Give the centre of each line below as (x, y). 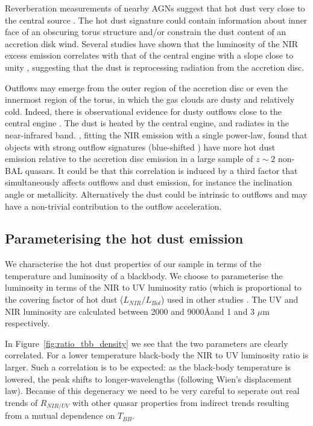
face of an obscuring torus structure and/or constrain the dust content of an (146, 32)
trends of (21, 402)
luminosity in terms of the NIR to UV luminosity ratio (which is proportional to (153, 287)
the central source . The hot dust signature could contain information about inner (156, 20)
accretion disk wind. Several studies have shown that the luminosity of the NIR (151, 43)
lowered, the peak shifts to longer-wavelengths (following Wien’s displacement (149, 379)
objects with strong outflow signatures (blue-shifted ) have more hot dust (140, 147)
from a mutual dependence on (60, 415)
